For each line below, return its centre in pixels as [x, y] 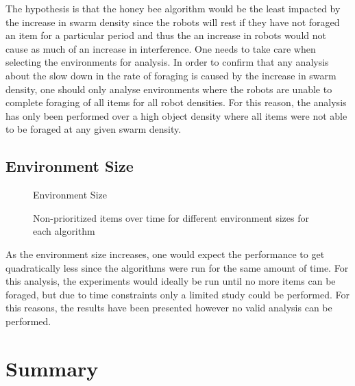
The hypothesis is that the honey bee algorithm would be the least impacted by [173, 8]
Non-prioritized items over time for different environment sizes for [171, 217]
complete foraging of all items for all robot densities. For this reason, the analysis [176, 102]
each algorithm [64, 231]
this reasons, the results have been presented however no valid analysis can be [169, 308]
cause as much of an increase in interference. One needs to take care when [161, 48]
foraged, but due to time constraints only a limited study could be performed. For [177, 294]
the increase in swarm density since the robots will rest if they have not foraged [173, 22]
